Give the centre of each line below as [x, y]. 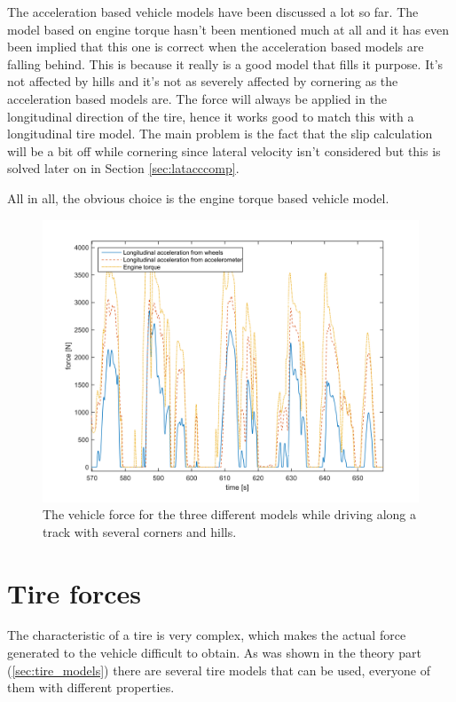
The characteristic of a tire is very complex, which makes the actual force [207, 635]
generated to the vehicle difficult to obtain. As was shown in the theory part [214, 653]
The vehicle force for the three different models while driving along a [230, 514]
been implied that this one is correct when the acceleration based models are [216, 47]
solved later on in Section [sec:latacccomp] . [123, 168]
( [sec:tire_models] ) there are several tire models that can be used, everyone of [219, 670]
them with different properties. [91, 687]
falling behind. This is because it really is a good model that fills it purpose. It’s [225, 63]
